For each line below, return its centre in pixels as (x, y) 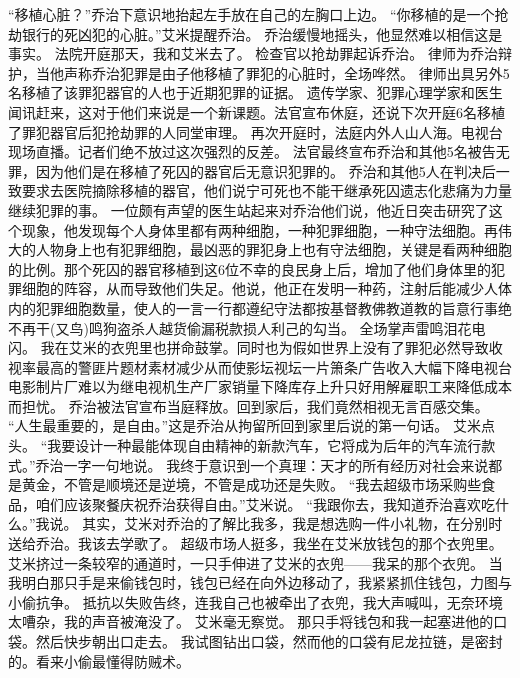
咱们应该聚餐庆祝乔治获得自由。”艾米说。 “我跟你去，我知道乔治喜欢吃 (265, 503)
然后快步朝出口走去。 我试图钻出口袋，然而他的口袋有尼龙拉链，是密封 (269, 641)
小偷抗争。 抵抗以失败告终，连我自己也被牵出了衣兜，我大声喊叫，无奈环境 (255, 601)
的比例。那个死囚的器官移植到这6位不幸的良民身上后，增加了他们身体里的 (249, 268)
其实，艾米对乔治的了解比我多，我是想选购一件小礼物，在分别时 (292, 523)
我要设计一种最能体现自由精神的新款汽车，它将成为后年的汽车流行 (264, 445)
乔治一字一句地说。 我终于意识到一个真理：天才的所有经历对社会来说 (262, 464)
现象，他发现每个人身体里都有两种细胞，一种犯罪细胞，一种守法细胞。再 (259, 229)
